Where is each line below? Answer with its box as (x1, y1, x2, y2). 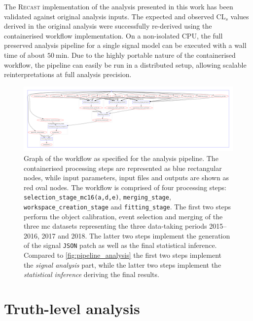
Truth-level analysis (4, 298, 140, 319)
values (230, 11, 249, 21)
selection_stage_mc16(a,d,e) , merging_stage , (24, 192, 171, 202)
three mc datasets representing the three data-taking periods (24, 221, 207, 231)
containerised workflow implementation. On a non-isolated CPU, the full (4, 30, 223, 40)
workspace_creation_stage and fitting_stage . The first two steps (24, 201, 231, 212)
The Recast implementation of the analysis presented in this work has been (4, 1, 233, 11)
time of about (4, 49, 45, 60)
